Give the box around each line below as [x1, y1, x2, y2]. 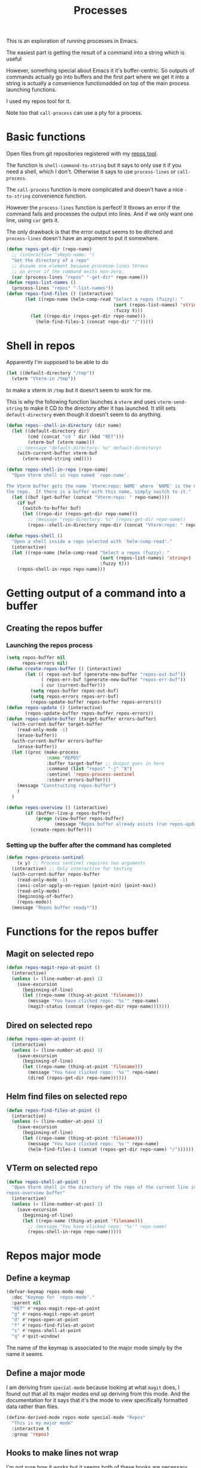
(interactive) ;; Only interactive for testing [11, 866, 133, 872]
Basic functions [6, 130, 86, 144]
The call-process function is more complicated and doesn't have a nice [6, 186, 184, 193]
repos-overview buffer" [6, 1190, 66, 1196]
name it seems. [6, 1351, 44, 1358]
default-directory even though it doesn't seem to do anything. [6, 411, 162, 418]
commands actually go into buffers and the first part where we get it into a [6, 73, 190, 81]
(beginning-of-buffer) [17, 894, 74, 900]
